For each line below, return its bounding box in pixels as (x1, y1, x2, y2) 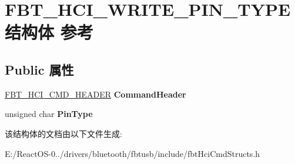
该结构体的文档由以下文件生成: (5, 127, 122, 139)
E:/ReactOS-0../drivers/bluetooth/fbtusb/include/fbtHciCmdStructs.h (5, 147, 260, 159)
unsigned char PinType (5, 108, 93, 120)
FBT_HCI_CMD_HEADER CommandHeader (5, 88, 186, 100)
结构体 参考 (5, 20, 93, 44)
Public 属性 (5, 60, 74, 78)
